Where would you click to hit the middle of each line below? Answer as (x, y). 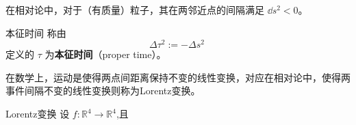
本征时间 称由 (36, 32)
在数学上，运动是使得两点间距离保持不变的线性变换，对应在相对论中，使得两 (178, 77)
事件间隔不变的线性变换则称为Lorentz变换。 (103, 91)
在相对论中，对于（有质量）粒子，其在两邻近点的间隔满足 (135, 10)
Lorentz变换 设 (38, 114)
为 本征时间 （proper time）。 (105, 54)
